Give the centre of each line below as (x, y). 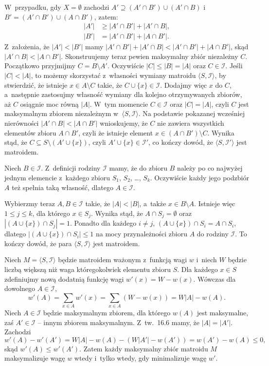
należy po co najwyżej (210, 168)
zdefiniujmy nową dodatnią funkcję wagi (64, 279)
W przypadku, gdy (33, 7)
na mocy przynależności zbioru (141, 234)
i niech (206, 260)
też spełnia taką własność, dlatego (63, 187)
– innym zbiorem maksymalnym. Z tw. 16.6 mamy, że (118, 322)
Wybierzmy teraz (30, 203)
